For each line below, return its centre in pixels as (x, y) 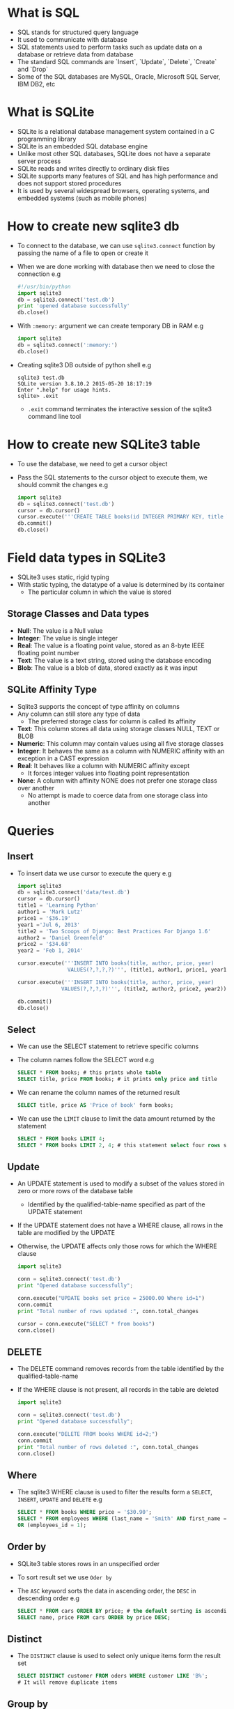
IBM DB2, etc (36, 84)
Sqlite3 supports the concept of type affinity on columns (98, 706)
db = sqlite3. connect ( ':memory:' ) (67, 345)
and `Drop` (33, 69)
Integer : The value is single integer (68, 638)
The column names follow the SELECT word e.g (86, 1060)
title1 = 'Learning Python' (58, 905)
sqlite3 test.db (41, 378)
